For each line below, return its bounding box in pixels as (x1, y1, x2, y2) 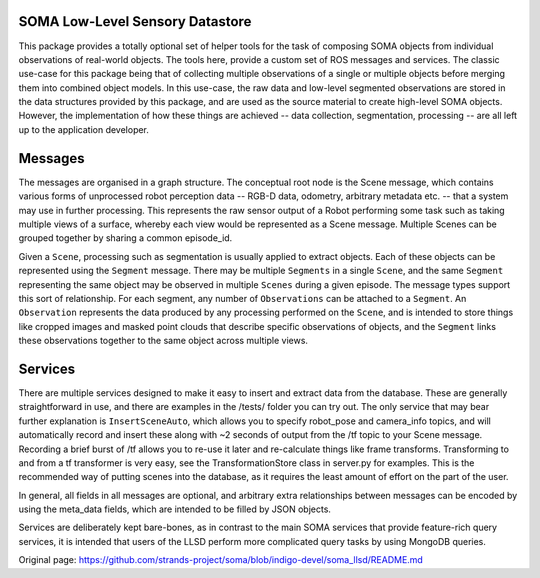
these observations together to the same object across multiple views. (18, 335, 309, 347)
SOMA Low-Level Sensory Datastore (18, 13, 252, 30)
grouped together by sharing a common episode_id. (18, 232, 233, 244)
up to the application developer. (18, 123, 150, 135)
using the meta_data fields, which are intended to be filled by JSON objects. (18, 503, 332, 515)
